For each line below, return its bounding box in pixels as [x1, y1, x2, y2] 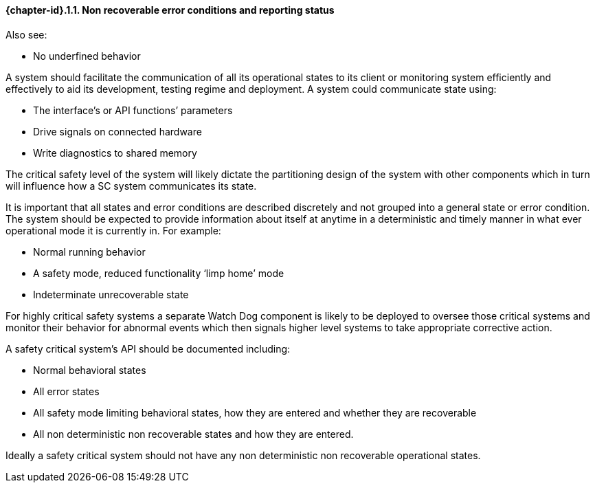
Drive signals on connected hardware [33, 125, 202, 137]
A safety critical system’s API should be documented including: [5, 342, 291, 355]
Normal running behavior [33, 245, 146, 258]
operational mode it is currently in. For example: [5, 224, 221, 236]
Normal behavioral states [33, 364, 146, 376]
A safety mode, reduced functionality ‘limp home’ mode [33, 267, 284, 279]
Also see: [5, 28, 47, 41]
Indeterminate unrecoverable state [33, 288, 189, 300]
